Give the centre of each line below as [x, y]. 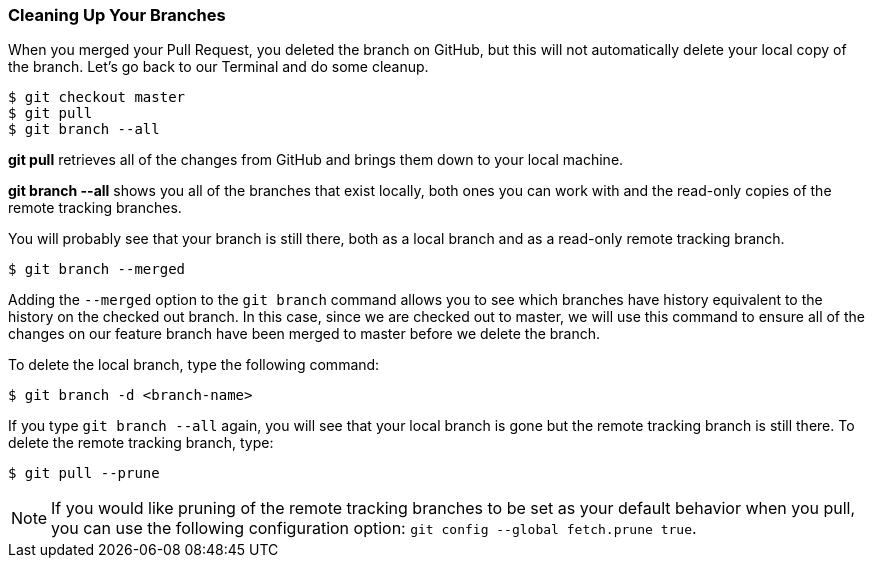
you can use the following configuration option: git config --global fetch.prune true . [374, 528]
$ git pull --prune [84, 473]
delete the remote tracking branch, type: [141, 443]
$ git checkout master [97, 97]
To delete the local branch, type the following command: [194, 365]
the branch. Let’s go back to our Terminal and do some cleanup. [218, 67]
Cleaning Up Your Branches [117, 15]
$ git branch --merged [97, 269]
